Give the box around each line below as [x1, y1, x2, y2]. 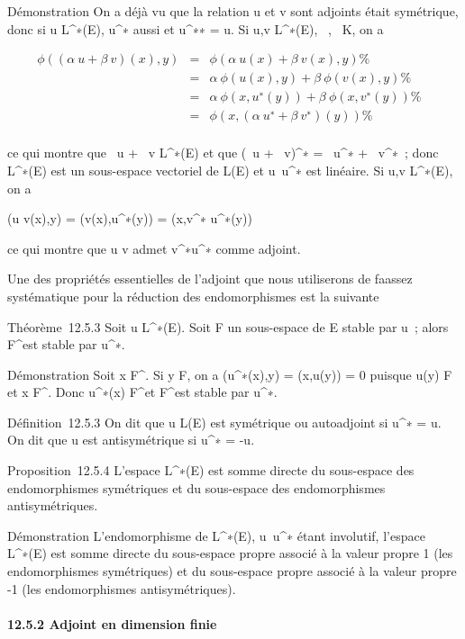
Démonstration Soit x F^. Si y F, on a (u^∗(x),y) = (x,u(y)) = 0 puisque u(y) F [7, 364, 452, 383]
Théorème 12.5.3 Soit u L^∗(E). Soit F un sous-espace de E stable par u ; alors [7, 317, 449, 336]
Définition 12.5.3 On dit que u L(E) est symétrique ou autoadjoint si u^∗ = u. [7, 412, 442, 431]
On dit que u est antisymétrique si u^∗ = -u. [7, 430, 255, 449]
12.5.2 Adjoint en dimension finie [7, 614, 217, 633]
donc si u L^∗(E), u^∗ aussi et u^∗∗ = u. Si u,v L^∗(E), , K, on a [7, 19, 384, 38]
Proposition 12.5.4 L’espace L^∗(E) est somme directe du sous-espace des [7, 461, 415, 480]
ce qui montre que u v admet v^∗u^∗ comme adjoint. [7, 238, 301, 257]
